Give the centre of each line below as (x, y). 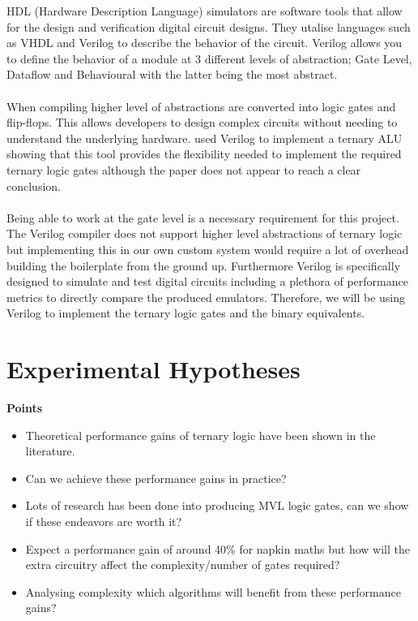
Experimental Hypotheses (154, 369)
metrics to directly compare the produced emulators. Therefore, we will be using (206, 297)
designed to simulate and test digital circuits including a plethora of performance (207, 281)
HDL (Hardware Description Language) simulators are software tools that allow (205, 11)
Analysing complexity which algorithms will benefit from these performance (213, 591)
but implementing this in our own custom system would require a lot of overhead (208, 249)
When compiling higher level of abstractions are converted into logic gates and (201, 106)
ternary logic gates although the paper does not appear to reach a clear (184, 169)
